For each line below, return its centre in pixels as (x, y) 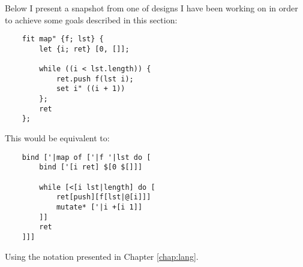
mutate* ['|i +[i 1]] (99, 207)
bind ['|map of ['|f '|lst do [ (86, 157)
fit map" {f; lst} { (63, 39)
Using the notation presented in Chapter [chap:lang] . (102, 256)
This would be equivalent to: (57, 138)
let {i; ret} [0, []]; (84, 49)
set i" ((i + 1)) (91, 89)
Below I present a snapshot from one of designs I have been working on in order (151, 8)
